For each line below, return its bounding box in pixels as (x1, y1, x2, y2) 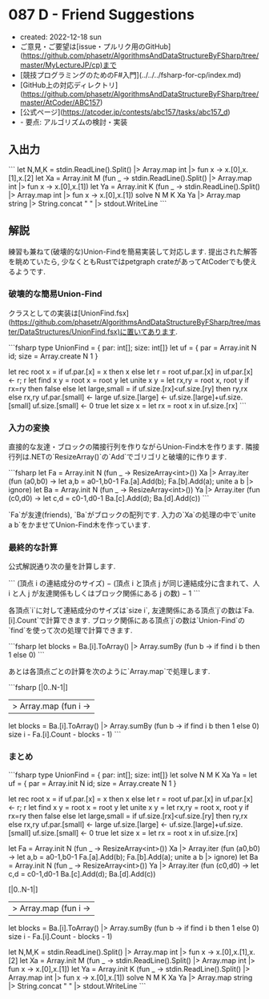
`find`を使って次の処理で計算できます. (8, 626, 133, 636)
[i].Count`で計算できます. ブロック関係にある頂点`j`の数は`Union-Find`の (8, 616, 246, 625)
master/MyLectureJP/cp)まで (19, 60, 118, 70)
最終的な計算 (8, 542, 58, 553)
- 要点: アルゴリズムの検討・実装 (19, 117, 128, 126)
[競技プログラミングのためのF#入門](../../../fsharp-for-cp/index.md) (19, 70, 242, 79)
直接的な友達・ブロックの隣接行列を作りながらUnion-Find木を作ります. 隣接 (8, 442, 260, 451)
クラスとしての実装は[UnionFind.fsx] (8, 308, 130, 318)
